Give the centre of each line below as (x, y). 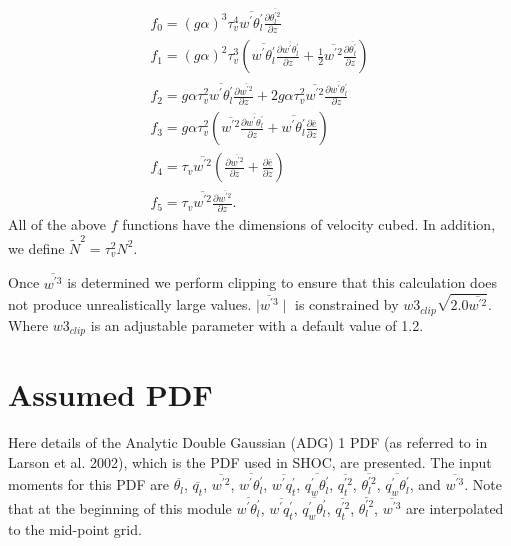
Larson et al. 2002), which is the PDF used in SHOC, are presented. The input (250, 461)
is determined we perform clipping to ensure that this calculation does (282, 282)
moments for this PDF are (89, 484)
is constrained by (347, 304)
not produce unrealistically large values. (130, 304)
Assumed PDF (110, 394)
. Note (483, 484)
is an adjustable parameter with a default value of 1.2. (257, 324)
